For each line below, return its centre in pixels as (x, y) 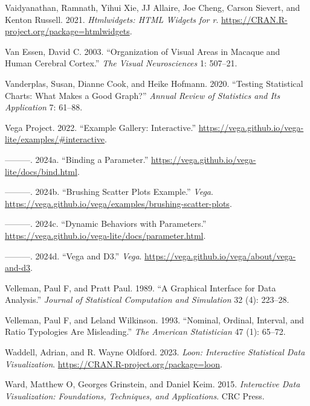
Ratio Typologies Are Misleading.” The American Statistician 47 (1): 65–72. (145, 331)
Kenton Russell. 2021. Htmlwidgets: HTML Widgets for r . (112, 19)
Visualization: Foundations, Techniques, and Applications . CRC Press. (135, 395)
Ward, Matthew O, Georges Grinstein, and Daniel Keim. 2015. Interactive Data (153, 384)
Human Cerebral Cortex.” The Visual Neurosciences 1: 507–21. (121, 63)
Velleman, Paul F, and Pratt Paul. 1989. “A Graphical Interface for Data (140, 287)
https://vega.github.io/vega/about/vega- (220, 255)
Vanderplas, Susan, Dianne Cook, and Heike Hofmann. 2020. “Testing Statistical (154, 83)
